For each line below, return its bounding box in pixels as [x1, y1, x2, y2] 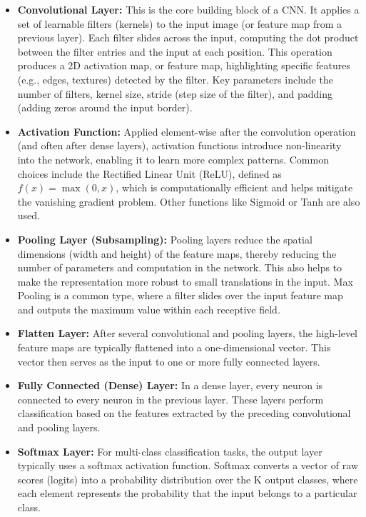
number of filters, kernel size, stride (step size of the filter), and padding [17, 86, 332, 101]
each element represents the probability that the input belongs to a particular [17, 486, 357, 501]
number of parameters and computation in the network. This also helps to [17, 260, 342, 275]
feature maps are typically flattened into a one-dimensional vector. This [17, 340, 331, 355]
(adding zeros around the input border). [17, 100, 193, 115]
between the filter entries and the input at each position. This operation [17, 44, 332, 59]
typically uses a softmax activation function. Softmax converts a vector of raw [17, 458, 358, 473]
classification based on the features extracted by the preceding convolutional [17, 406, 351, 421]
